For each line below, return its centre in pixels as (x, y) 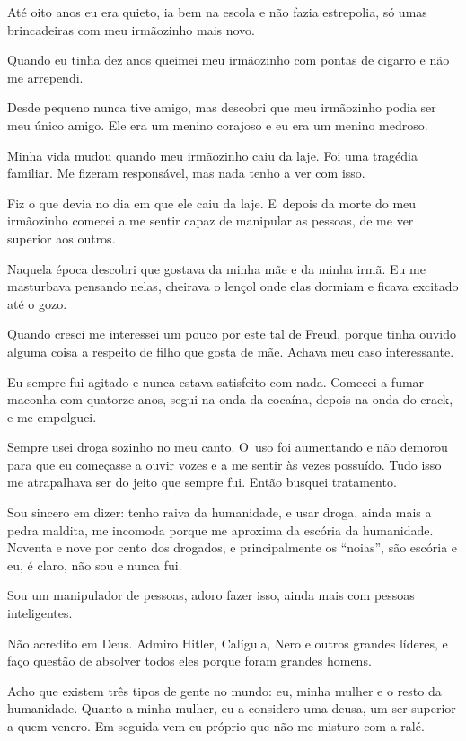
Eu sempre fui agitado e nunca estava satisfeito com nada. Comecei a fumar (216, 381)
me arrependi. (45, 77)
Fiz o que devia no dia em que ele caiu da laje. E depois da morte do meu (212, 203)
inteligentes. (40, 613)
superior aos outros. (62, 238)
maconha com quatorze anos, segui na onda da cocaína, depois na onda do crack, (230, 399)
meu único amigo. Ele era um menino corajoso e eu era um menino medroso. (218, 124)
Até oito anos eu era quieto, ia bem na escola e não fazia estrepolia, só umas (217, 12)
